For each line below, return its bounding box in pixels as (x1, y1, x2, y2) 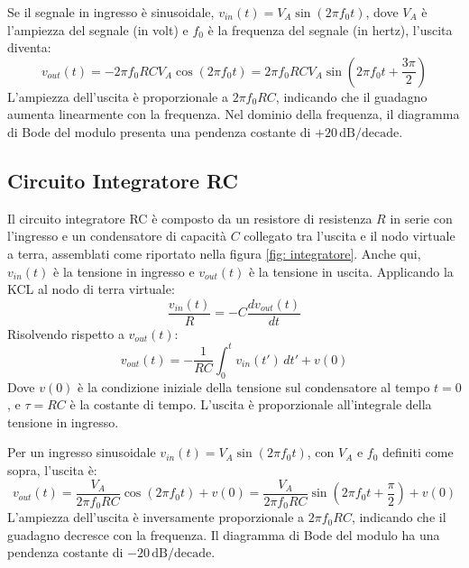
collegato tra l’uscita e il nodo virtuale (244, 226, 455, 245)
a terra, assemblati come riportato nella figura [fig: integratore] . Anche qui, (7, 243, 421, 262)
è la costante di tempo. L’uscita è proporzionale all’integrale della (69, 395, 432, 414)
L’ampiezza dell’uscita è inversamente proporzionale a (7, 508, 305, 527)
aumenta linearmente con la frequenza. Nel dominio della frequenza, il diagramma (7, 105, 460, 124)
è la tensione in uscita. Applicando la (248, 261, 454, 280)
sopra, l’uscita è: (7, 461, 97, 480)
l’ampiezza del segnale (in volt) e (7, 20, 189, 39)
